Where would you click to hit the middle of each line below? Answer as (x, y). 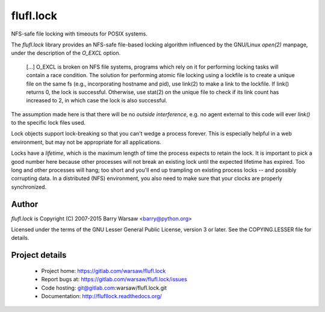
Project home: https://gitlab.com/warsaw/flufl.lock (104, 270)
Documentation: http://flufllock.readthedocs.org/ (102, 296)
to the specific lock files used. (48, 123)
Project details (39, 255)
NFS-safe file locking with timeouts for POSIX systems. (79, 34)
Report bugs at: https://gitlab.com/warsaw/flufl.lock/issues (114, 279)
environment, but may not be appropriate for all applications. (86, 142)
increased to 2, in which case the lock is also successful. (97, 101)
